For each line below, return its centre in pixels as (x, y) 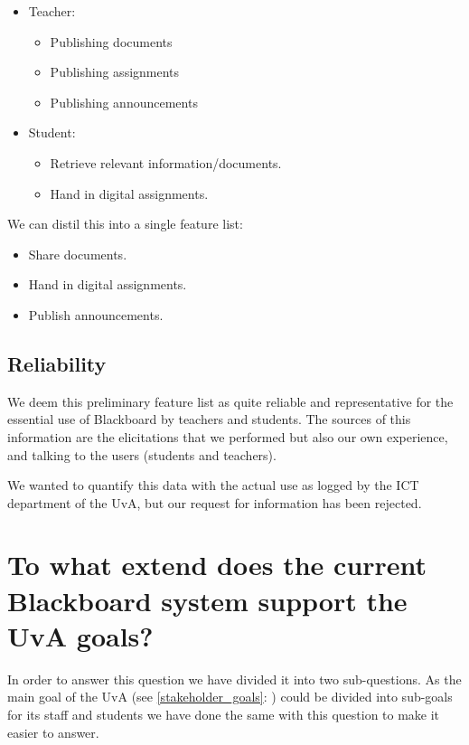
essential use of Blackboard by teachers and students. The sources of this (209, 419)
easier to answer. (53, 732)
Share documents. (78, 254)
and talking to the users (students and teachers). (142, 454)
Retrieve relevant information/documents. (166, 162)
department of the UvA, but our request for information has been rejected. (215, 502)
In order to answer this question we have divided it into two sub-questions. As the (234, 679)
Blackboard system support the (207, 600)
